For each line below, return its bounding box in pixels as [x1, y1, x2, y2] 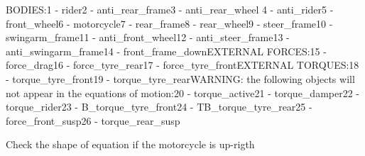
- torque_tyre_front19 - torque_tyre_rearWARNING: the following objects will [6, 71, 355, 86]
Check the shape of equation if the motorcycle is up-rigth [6, 137, 255, 152]
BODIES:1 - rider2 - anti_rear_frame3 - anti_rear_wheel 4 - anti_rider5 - [6, 2, 334, 16]
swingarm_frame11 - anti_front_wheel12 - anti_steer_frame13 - [6, 30, 290, 45]
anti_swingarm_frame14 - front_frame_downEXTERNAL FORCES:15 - [6, 43, 327, 58]
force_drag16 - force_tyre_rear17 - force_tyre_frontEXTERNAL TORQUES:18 [6, 57, 359, 72]
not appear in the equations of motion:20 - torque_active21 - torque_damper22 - [6, 85, 360, 100]
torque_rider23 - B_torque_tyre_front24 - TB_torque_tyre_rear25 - [6, 99, 312, 114]
